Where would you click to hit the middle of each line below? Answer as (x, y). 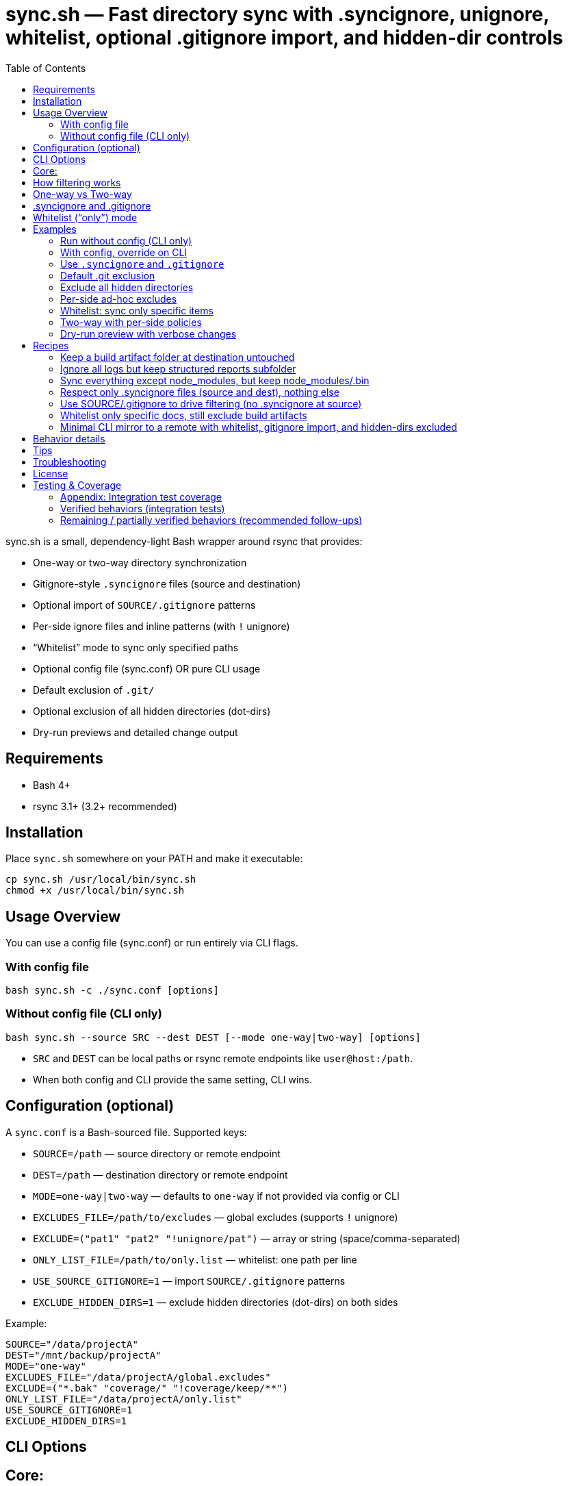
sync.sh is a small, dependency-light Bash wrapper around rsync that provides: (184, 541)
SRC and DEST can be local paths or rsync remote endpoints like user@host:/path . (223, 1058)
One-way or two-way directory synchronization (140, 562)
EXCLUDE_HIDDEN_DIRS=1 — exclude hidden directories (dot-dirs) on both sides (216, 1302)
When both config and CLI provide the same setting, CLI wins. (172, 1079)
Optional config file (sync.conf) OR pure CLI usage (147, 668)
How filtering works (77, 182)
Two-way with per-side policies (131, 322)
